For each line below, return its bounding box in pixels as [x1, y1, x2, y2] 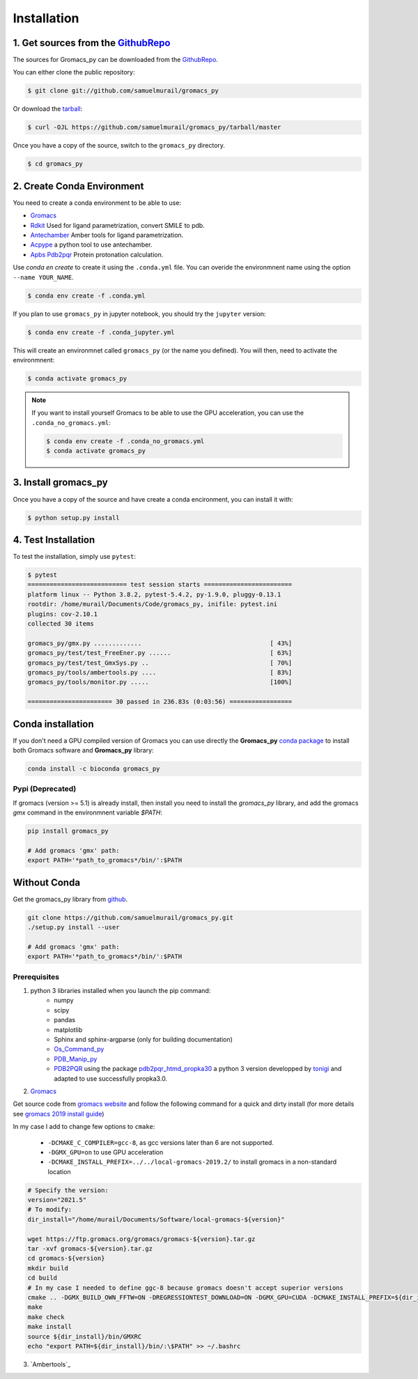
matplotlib [54, 1025, 83, 1034]
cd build [27, 1274, 58, 1282]
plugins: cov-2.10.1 [27, 610, 98, 618]
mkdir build [27, 1264, 69, 1272]
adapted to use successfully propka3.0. [54, 1074, 167, 1083]
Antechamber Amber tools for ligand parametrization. [30, 231, 184, 240]
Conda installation [13, 718, 94, 730]
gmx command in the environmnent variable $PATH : [13, 808, 163, 817]
